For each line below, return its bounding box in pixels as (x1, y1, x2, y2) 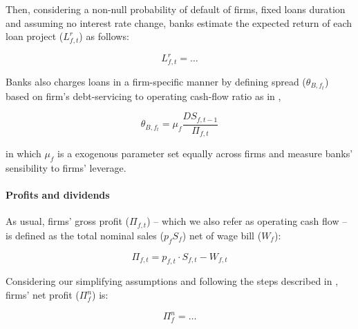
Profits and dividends (6, 188, 110, 202)
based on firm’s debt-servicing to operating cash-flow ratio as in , (6, 88, 281, 103)
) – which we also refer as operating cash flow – (147, 214, 348, 228)
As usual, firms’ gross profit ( (6, 214, 130, 228)
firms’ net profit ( (6, 288, 79, 302)
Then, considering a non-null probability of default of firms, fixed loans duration (6, 2, 346, 16)
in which (6, 146, 41, 161)
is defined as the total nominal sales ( (6, 228, 164, 242)
